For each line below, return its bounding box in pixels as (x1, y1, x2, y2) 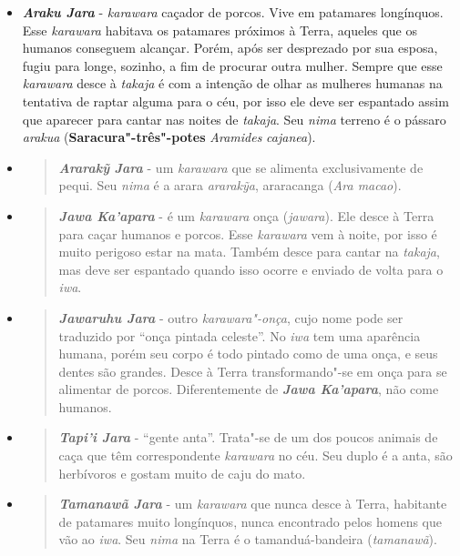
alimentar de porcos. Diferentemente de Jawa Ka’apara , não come (58, 379, 439, 399)
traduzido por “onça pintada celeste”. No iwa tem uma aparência (58, 326, 421, 345)
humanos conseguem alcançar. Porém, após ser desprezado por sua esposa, (22, 38, 438, 57)
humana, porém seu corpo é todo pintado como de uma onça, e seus (58, 344, 438, 363)
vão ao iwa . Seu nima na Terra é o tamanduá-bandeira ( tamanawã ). (58, 530, 437, 549)
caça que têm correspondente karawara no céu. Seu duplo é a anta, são (58, 446, 453, 465)
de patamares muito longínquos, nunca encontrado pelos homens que (58, 511, 442, 531)
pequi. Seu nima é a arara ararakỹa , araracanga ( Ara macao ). (58, 176, 402, 195)
